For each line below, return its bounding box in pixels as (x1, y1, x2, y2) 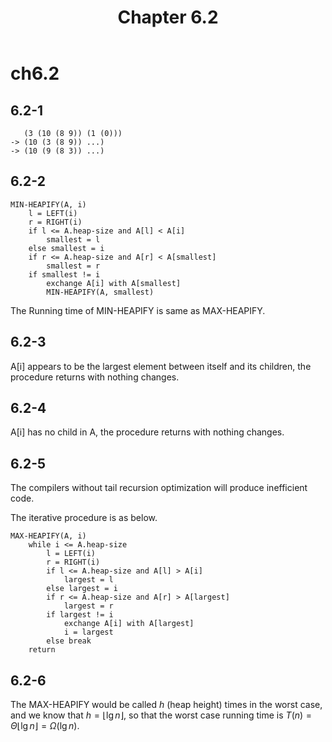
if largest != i (46, 610, 114, 620)
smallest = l (46, 234, 101, 245)
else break (46, 636, 92, 646)
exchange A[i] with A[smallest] (46, 278, 182, 288)
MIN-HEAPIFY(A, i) (10, 199, 87, 210)
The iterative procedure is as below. (10, 512, 158, 524)
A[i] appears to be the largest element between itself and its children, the (10, 360, 312, 372)
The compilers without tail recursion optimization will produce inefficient (10, 482, 308, 494)
